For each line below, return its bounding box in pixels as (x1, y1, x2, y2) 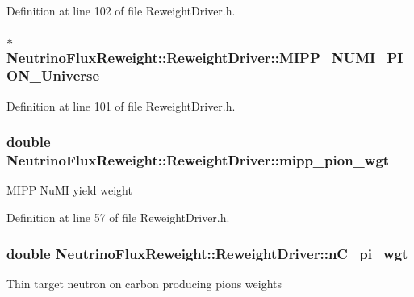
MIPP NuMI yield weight (6, 182, 132, 199)
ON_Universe (6, 65, 100, 86)
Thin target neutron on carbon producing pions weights (6, 274, 282, 291)
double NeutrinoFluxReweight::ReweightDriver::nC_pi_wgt (6, 243, 408, 263)
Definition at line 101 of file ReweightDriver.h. (6, 97, 236, 114)
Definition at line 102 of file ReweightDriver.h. (6, 2, 236, 19)
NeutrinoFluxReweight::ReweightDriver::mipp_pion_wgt (6, 150, 390, 170)
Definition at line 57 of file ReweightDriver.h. (6, 209, 230, 226)
